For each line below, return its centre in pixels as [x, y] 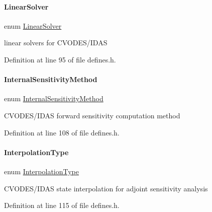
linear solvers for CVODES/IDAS [56, 43]
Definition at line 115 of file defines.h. [62, 205]
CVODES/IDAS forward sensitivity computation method [92, 115]
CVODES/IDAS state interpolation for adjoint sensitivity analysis [106, 188]
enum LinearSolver [33, 25]
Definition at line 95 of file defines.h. [60, 59]
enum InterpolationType [42, 171]
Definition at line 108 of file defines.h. [62, 132]
